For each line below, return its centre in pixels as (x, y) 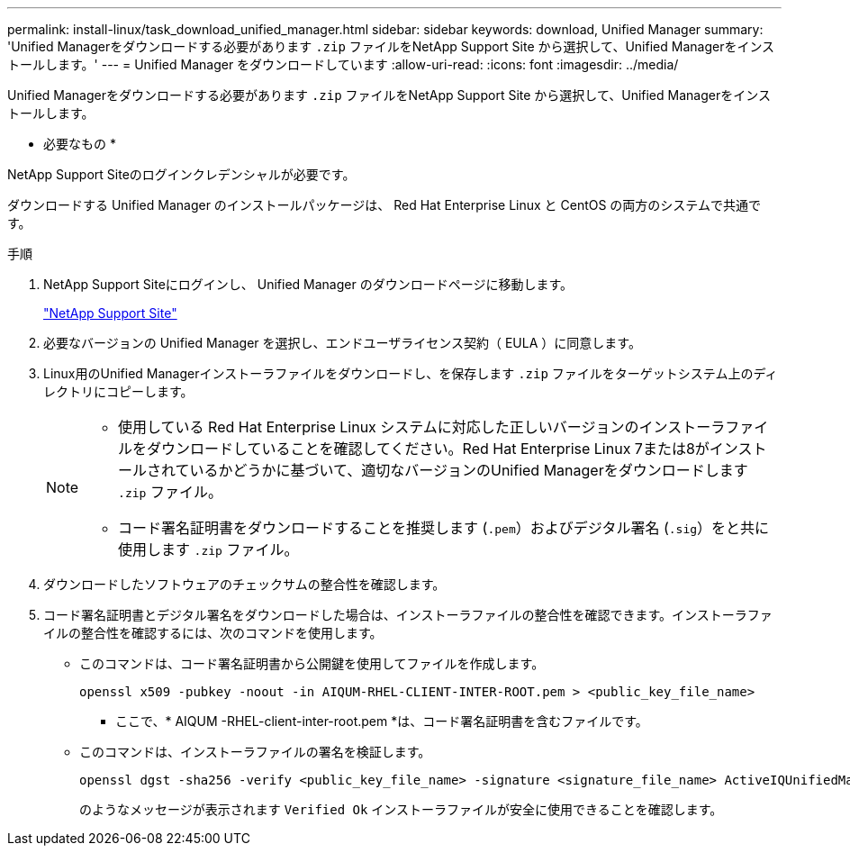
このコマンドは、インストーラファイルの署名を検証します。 (255, 752)
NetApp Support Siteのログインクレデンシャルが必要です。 (181, 174)
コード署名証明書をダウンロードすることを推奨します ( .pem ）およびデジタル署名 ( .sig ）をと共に (444, 528)
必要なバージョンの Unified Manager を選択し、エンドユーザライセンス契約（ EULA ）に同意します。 (342, 343)
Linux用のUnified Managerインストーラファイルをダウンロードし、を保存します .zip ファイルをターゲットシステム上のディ (411, 373)
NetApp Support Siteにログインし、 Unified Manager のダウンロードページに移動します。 (308, 284)
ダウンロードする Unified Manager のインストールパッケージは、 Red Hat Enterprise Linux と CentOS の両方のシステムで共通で (384, 205)
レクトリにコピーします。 (118, 391)
